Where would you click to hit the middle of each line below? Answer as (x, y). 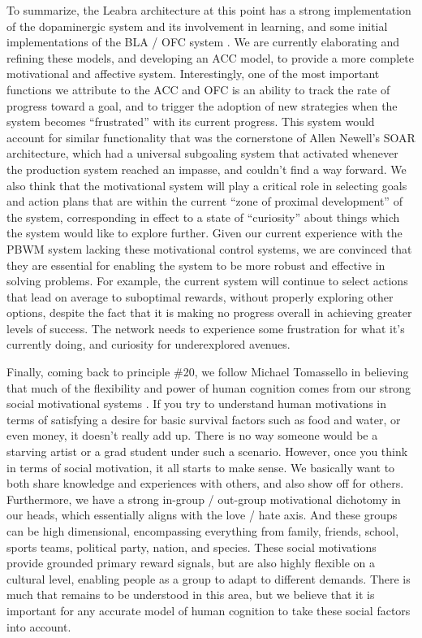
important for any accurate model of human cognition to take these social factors (209, 610)
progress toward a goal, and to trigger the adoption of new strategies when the (202, 105)
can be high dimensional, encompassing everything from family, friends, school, (203, 531)
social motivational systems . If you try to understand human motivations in (196, 404)
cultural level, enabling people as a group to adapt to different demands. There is (209, 578)
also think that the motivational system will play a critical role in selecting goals (207, 185)
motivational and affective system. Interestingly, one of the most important (193, 74)
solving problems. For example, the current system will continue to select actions (207, 281)
